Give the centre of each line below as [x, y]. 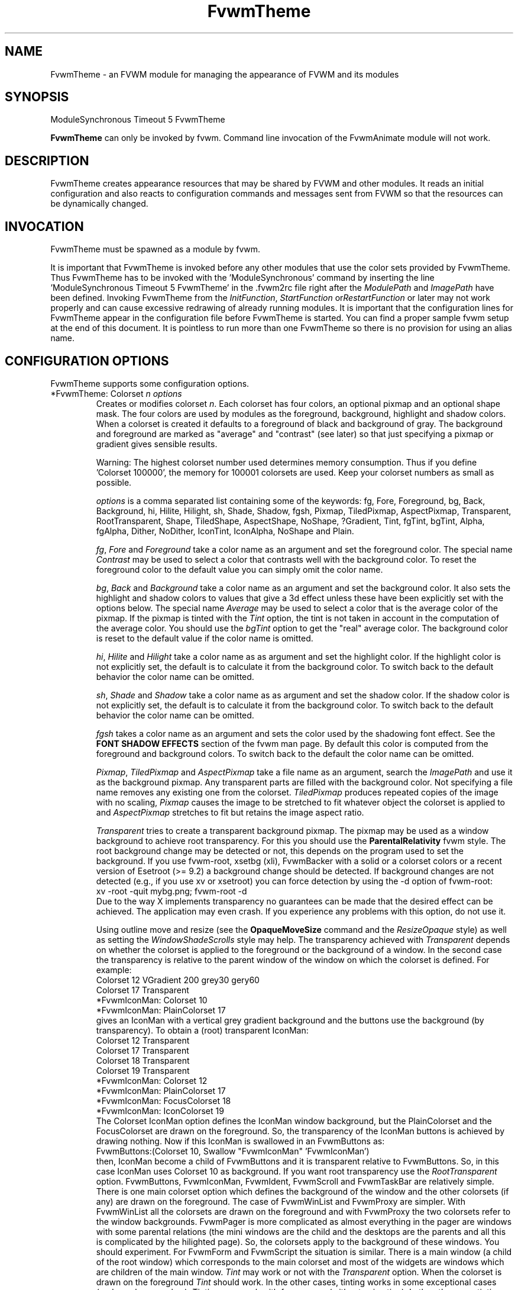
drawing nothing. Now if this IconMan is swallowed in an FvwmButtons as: [240, 1141]
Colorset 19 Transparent [143, 1070]
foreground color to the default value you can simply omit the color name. [239, 569]
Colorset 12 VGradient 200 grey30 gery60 [178, 980]
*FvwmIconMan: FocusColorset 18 [164, 1100]
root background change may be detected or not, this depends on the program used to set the [280, 851]
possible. [114, 482]
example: [114, 970]
